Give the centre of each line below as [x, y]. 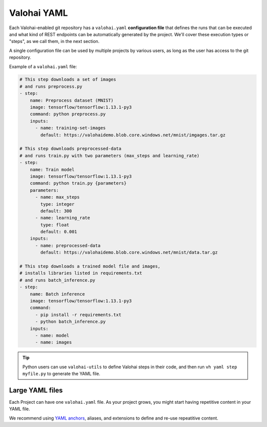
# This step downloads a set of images [68, 80]
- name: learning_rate [63, 218]
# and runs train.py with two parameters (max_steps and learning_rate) [110, 155]
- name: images [54, 342]
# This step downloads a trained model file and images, [90, 266]
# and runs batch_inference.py [58, 280]
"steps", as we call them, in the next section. [54, 42]
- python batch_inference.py [70, 322]
